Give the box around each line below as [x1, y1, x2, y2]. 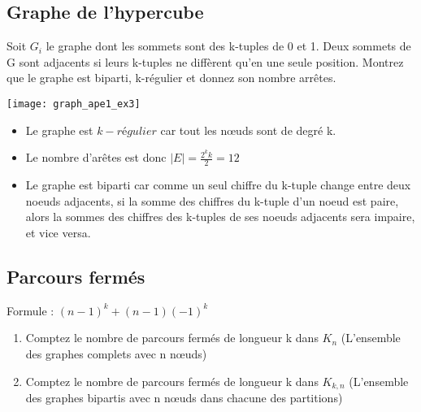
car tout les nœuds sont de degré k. [160, 121, 336, 138]
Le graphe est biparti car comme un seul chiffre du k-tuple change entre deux [25, 176, 411, 193]
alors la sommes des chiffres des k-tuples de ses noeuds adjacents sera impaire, [25, 208, 415, 225]
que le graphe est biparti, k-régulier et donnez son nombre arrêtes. [7, 69, 336, 86]
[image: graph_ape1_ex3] [7, 98, 141, 110]
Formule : [7, 301, 54, 319]
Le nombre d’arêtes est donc [25, 149, 167, 166]
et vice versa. [25, 223, 91, 241]
